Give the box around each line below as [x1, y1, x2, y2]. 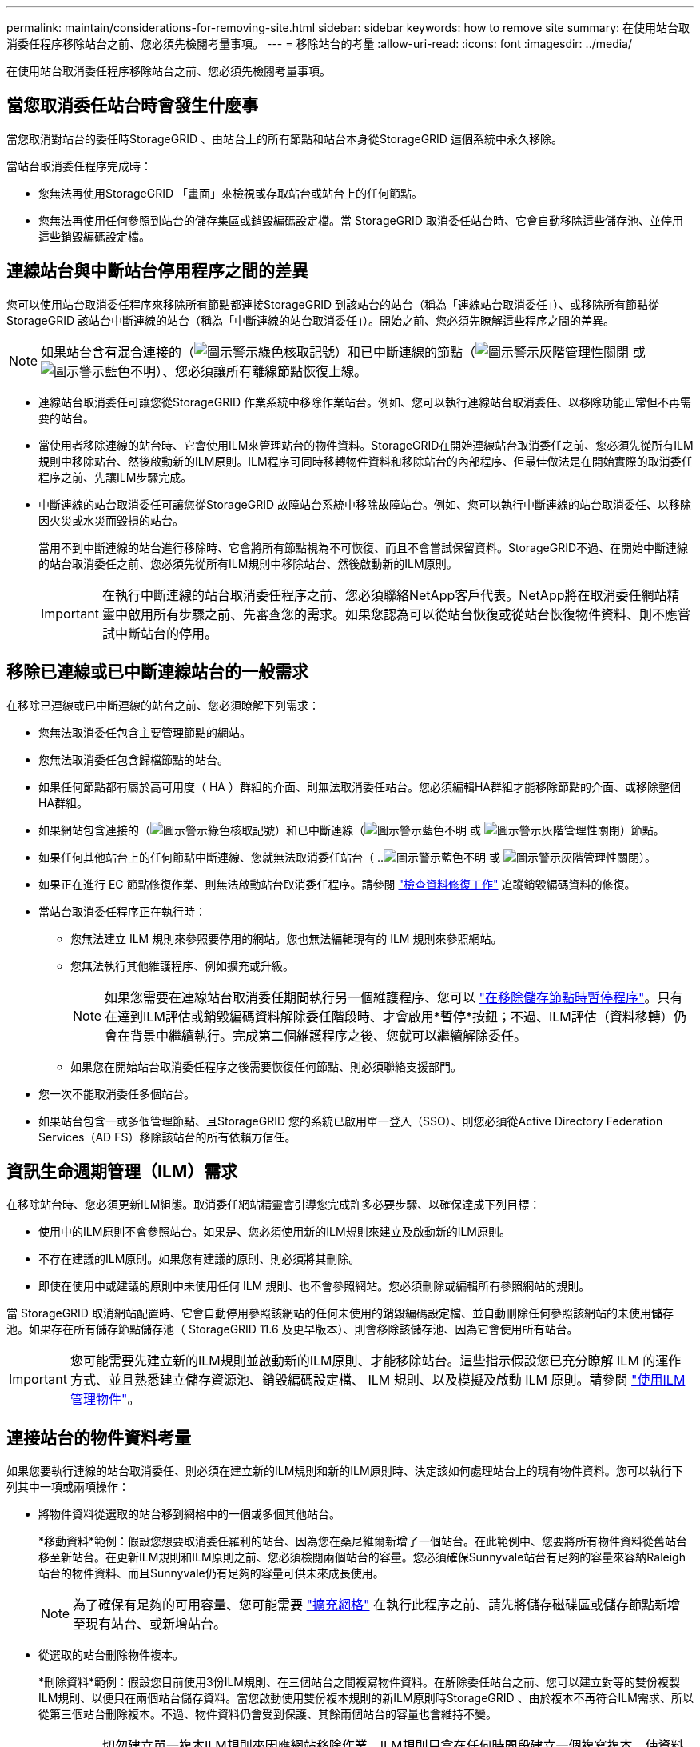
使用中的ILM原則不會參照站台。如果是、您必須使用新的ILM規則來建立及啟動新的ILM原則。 [38, 1225, 511, 1239]
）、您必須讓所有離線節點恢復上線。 [156, 362, 368, 379]
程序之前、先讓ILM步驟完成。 [38, 470, 193, 484]
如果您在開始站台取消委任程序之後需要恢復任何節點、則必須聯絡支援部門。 [70, 1059, 462, 1073]
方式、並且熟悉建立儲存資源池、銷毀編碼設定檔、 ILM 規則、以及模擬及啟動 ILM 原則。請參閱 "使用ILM [70, 1372, 686, 1389]
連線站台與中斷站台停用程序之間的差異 [6, 261, 308, 282]
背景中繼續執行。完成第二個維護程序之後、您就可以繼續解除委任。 [130, 1027, 527, 1044]
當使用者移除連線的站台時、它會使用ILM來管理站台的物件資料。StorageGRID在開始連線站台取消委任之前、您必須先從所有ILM [38, 438, 694, 452]
